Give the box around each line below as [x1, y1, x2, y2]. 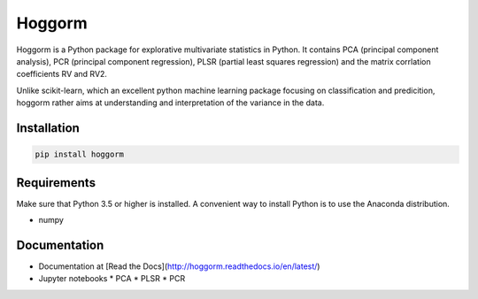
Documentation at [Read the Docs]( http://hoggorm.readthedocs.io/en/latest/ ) [38, 261, 320, 272]
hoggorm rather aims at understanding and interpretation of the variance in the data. [16, 97, 325, 108]
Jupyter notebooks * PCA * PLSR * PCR [38, 273, 186, 284]
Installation [16, 120, 80, 135]
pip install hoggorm [35, 149, 124, 159]
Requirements [16, 175, 96, 190]
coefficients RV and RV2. [16, 69, 108, 80]
